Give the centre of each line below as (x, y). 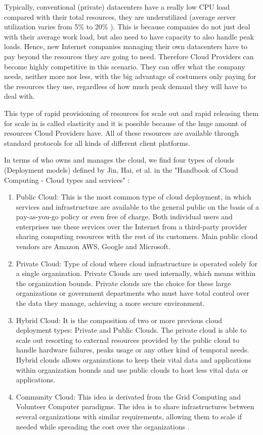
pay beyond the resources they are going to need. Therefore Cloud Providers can (129, 56)
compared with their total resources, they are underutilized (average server (120, 16)
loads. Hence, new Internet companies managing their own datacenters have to (126, 46)
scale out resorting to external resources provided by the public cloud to (127, 340)
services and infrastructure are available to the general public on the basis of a (137, 206)
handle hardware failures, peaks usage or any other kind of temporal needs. (133, 350)
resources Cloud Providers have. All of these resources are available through (122, 133)
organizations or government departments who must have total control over (133, 293)
